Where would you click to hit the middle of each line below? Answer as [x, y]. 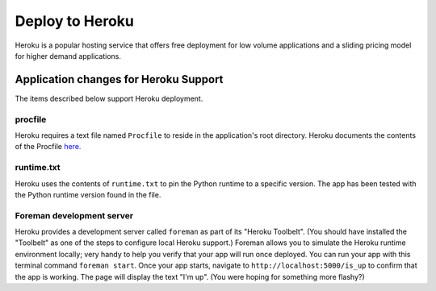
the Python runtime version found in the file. [88, 194]
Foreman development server [74, 215]
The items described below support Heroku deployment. [109, 98]
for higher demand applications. [68, 56]
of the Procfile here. [48, 147]
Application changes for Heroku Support [119, 79]
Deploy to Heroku [75, 21]
